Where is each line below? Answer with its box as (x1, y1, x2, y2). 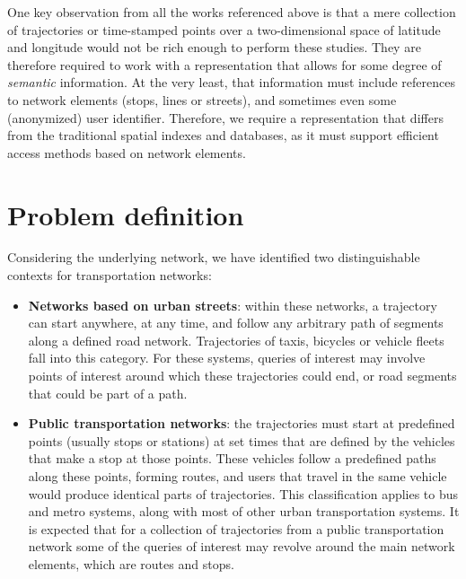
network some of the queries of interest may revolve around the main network (28, 537, 455, 556)
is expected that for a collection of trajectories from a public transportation (28, 519, 444, 538)
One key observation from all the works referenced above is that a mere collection (7, 3, 456, 21)
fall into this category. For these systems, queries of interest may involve (28, 348, 426, 367)
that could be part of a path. (28, 383, 188, 402)
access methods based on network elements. (7, 143, 246, 162)
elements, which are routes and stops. (28, 554, 234, 573)
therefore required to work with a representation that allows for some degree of (7, 55, 442, 74)
